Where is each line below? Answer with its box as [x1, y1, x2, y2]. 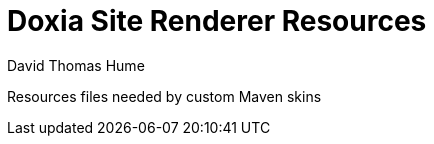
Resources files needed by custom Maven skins [7, 87, 322, 105]
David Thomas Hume [7, 56, 145, 74]
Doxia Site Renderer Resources [7, 4, 427, 38]
